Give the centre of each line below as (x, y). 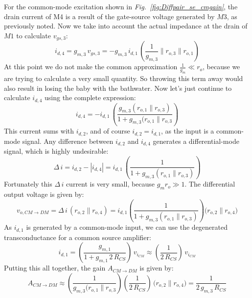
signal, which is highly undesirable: (56, 151)
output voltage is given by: (44, 194)
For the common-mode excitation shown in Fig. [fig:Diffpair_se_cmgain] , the (121, 6)
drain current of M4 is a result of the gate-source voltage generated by (109, 16)
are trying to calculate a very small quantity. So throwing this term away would (124, 78)
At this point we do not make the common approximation (91, 67)
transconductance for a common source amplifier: (78, 237)
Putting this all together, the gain (55, 268)
